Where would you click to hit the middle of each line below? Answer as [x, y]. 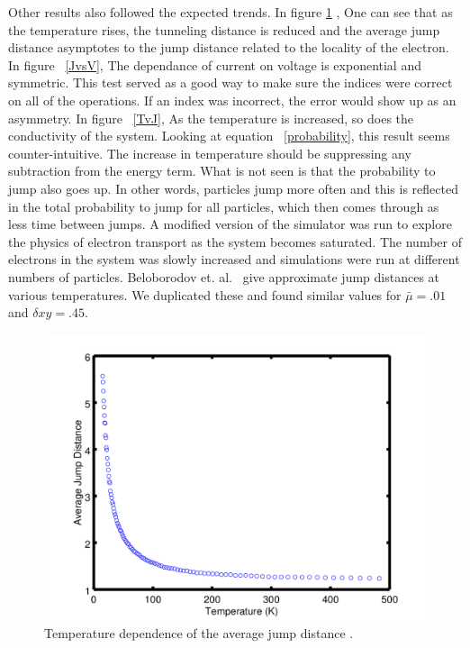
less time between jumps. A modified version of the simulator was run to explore [230, 224]
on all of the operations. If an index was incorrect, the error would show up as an [232, 100]
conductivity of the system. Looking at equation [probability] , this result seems [229, 136]
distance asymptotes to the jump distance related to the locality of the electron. [229, 47]
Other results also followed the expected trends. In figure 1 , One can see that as [230, 12]
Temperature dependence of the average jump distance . [199, 633]
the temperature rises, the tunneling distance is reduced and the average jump [224, 29]
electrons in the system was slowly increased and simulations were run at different [234, 259]
